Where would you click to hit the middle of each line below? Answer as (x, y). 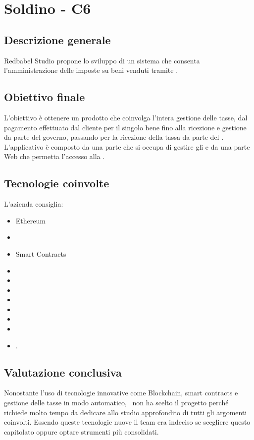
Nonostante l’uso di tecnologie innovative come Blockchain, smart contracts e (121, 393)
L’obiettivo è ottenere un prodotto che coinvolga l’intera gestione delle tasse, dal (126, 117)
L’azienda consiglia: (34, 204)
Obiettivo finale (45, 97)
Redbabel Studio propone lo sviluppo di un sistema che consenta (102, 60)
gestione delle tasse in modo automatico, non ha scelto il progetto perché (116, 403)
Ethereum (30, 220)
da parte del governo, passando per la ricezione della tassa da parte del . (114, 137)
